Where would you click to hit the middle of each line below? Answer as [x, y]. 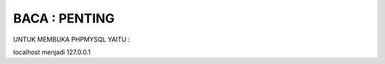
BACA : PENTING [64, 18]
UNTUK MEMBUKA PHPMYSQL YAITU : [72, 39]
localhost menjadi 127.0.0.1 [52, 52]
